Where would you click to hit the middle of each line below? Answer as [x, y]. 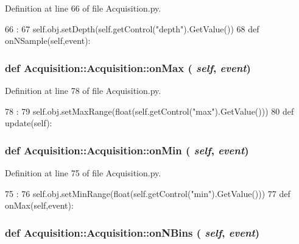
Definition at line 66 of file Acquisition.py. [83, 8]
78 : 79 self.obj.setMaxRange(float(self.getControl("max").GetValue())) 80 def [149, 111]
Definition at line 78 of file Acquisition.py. [83, 90]
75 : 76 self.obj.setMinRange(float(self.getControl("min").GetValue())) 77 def [148, 193]
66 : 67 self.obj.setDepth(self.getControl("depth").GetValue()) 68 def [132, 28]
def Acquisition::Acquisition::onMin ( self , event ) [127, 150]
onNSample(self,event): [48, 41]
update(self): [29, 123]
